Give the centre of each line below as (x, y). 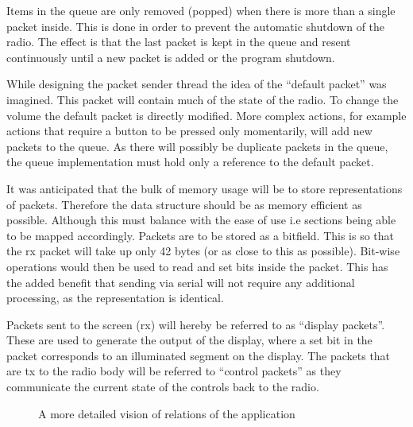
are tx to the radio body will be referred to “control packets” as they (174, 371)
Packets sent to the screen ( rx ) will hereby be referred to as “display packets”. (196, 324)
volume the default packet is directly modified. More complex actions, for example (206, 115)
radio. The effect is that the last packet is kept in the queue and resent (179, 42)
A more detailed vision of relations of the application (167, 413)
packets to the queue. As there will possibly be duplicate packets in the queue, (197, 146)
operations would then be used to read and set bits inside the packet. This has (197, 266)
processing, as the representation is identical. (115, 298)
